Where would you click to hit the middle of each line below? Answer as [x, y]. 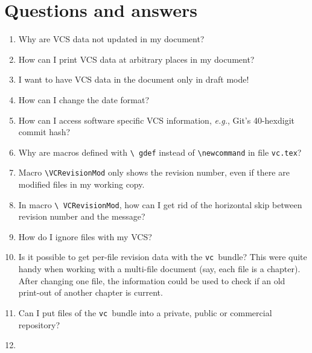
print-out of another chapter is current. [91, 292]
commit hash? [44, 132]
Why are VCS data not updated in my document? [111, 39]
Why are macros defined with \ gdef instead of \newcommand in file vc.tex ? [160, 152]
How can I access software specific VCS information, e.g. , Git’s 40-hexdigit [156, 120]
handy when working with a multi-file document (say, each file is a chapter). [159, 269]
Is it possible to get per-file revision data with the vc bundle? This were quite [163, 257]
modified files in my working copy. [81, 184]
